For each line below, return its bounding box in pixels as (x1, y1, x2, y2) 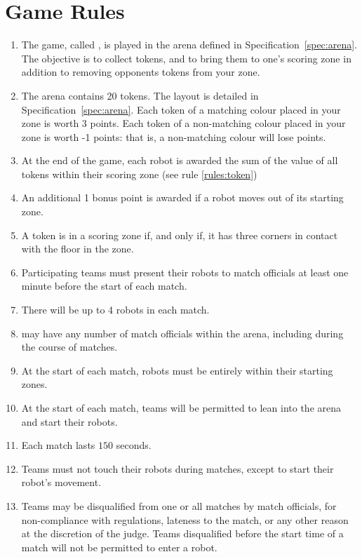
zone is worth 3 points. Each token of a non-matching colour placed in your (21, 116, 346, 130)
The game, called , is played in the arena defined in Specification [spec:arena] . (21, 37, 358, 52)
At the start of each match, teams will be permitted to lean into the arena (21, 400, 342, 415)
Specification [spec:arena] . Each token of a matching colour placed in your (21, 102, 341, 116)
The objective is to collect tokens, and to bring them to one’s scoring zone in (21, 50, 351, 65)
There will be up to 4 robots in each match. (21, 302, 210, 317)
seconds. (116, 438, 152, 452)
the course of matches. (21, 339, 118, 354)
